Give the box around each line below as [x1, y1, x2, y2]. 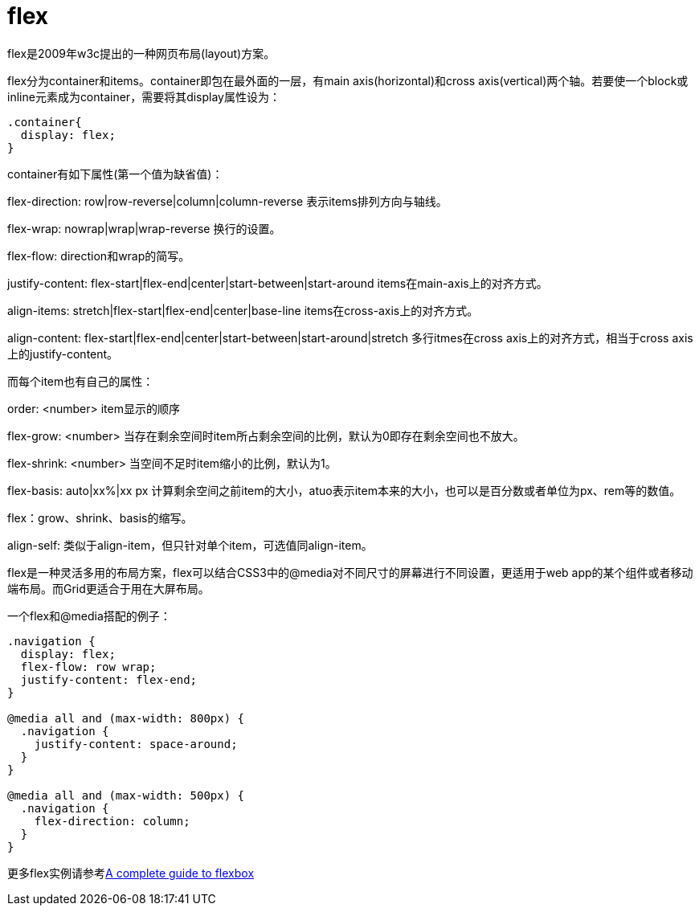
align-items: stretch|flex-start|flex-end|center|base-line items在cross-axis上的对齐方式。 [7, 303, 479, 317]
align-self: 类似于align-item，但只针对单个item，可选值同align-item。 [7, 538, 373, 552]
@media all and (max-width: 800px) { [7, 711, 245, 725]
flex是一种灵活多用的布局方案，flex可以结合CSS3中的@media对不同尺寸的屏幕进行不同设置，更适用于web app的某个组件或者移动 [7, 565, 693, 579]
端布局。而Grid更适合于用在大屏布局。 [7, 581, 210, 595]
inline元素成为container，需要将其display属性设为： [7, 89, 280, 104]
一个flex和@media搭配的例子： [7, 608, 171, 623]
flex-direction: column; [34, 814, 190, 828]
